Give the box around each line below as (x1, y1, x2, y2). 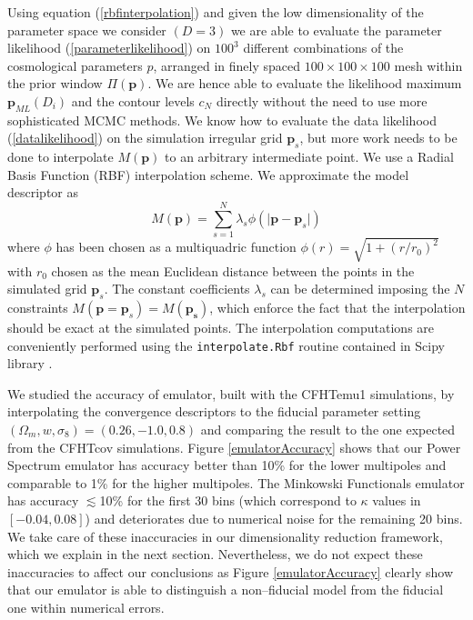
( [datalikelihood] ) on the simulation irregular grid (7, 128, 283, 147)
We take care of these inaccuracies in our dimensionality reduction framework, (7, 526, 443, 545)
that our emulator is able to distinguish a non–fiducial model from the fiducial (7, 580, 444, 599)
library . (7, 354, 53, 373)
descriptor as (7, 183, 79, 202)
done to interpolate (7, 147, 114, 166)
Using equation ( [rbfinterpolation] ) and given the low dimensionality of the (7, 3, 424, 21)
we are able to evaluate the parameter (230, 20, 442, 39)
